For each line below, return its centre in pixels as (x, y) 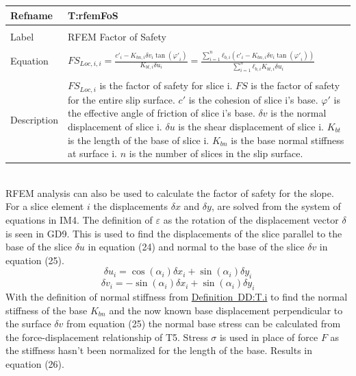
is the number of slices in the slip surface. (216, 153)
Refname (31, 15)
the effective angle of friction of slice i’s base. (161, 113)
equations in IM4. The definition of (79, 220)
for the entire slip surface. (121, 99)
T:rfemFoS (93, 15)
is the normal (298, 113)
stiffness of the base (47, 310)
